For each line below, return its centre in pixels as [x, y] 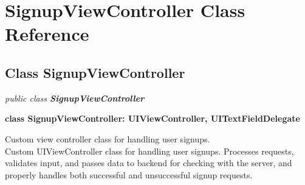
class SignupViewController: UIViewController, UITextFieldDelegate [152, 118]
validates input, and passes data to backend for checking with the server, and [149, 163]
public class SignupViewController [75, 98]
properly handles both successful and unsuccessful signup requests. [129, 174]
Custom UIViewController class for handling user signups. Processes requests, [149, 151]
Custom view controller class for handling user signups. [108, 138]
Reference [47, 34]
